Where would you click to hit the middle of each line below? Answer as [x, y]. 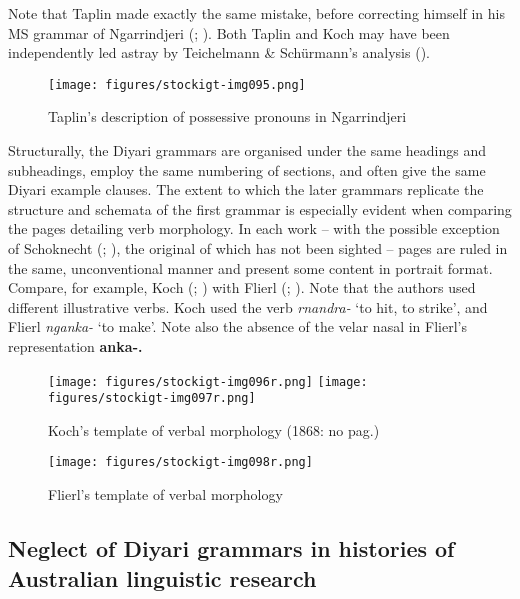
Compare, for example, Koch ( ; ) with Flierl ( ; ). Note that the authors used [242, 287]
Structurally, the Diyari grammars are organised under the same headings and [247, 150]
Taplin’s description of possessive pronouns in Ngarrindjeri [227, 116]
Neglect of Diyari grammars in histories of [231, 548]
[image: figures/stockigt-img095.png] [177, 84]
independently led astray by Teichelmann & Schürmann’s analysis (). [219, 52]
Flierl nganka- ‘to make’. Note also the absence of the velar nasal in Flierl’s [237, 326]
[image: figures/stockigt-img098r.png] [180, 462]
